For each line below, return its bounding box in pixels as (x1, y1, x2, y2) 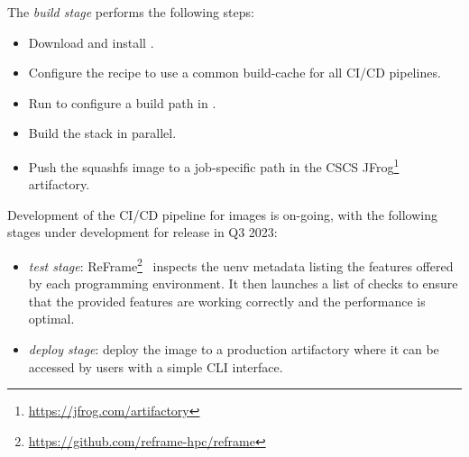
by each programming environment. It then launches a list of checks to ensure (28, 274, 458, 293)
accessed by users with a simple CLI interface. (28, 357, 283, 376)
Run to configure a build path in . (28, 93, 216, 112)
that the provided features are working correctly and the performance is (28, 291, 426, 310)
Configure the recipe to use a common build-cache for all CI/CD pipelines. (28, 63, 441, 82)
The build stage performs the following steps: (7, 3, 254, 21)
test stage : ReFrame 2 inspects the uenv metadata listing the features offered (28, 254, 454, 275)
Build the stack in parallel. (28, 123, 177, 142)
